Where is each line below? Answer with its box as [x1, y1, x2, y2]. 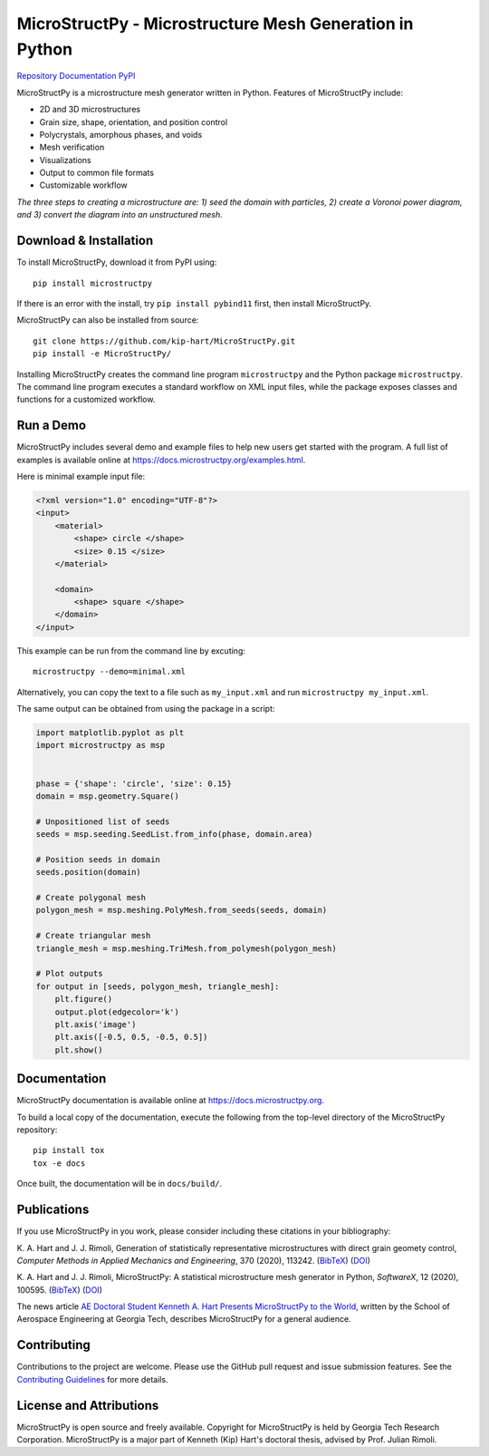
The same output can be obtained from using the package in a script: [16, 704, 275, 714]
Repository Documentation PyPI [16, 71, 136, 82]
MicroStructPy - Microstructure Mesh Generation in [16, 14, 414, 34]
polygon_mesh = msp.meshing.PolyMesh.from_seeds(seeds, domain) [35, 905, 328, 916]
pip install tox [33, 1145, 105, 1156]
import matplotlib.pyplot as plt [35, 728, 185, 738]
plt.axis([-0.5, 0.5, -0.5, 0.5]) [54, 1032, 208, 1043]
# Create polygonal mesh [35, 893, 147, 903]
